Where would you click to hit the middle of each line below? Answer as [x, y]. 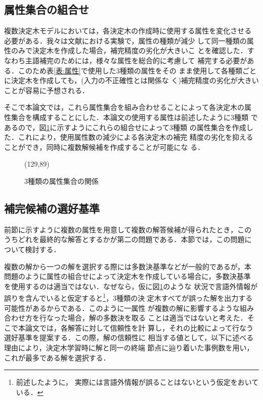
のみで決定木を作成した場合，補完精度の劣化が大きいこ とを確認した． [129, 50]
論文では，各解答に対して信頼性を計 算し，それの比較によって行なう [139, 327]
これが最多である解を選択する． [57, 357]
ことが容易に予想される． [47, 90]
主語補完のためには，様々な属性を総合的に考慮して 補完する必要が [136, 60]
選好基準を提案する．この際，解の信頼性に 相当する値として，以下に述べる [129, 337]
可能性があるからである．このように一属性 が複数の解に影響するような [122, 308]
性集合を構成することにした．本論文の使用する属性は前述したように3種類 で [131, 117]
